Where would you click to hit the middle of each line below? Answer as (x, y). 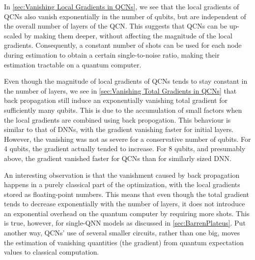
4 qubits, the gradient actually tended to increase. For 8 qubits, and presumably (125, 148)
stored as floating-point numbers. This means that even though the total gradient (127, 194)
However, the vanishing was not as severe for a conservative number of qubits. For (127, 139)
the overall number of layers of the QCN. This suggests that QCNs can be (115, 26)
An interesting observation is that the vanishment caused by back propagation (122, 175)
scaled (13, 35)
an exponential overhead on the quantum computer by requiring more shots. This (127, 213)
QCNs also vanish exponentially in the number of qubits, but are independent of (125, 16)
